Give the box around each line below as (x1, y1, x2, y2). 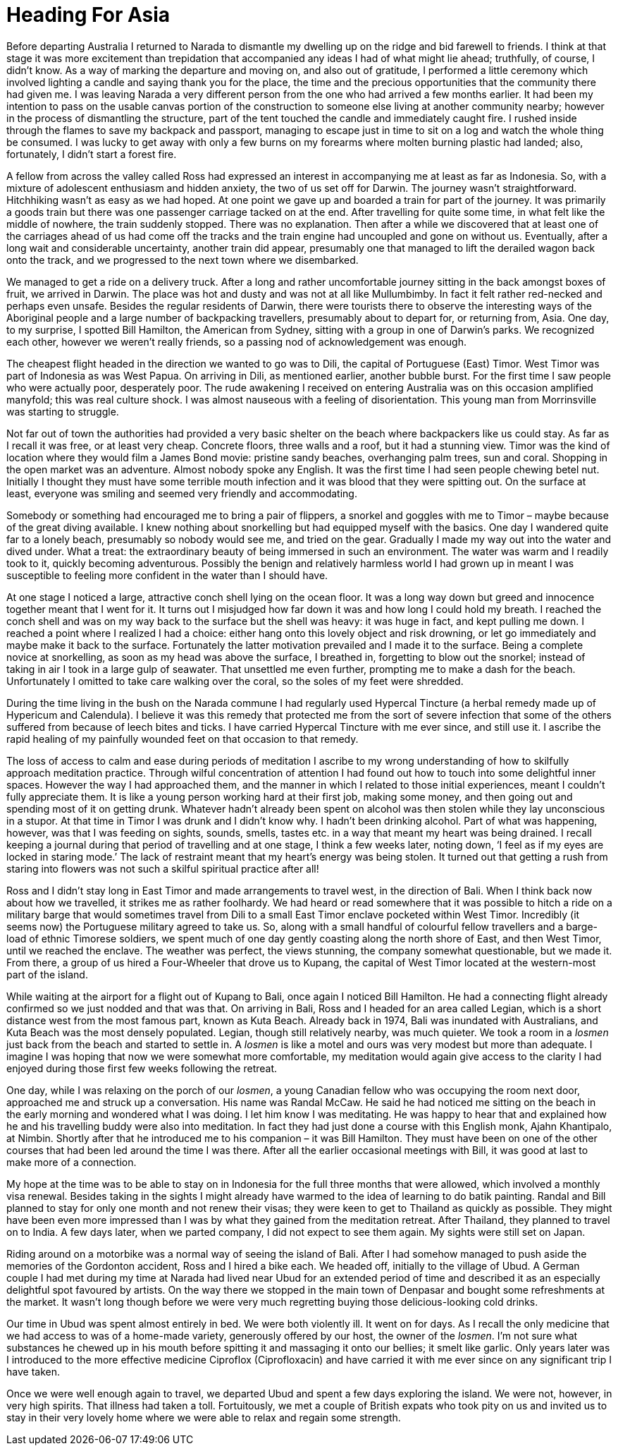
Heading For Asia (6, 3, 171, 27)
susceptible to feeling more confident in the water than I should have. (6, 569, 328, 581)
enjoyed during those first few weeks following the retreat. (6, 1062, 278, 1074)
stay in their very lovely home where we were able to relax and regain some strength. (6, 1411, 401, 1423)
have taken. (6, 1365, 60, 1378)
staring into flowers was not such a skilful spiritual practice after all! (6, 862, 319, 875)
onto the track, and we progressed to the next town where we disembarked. (6, 253, 359, 266)
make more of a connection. (6, 1155, 137, 1168)
